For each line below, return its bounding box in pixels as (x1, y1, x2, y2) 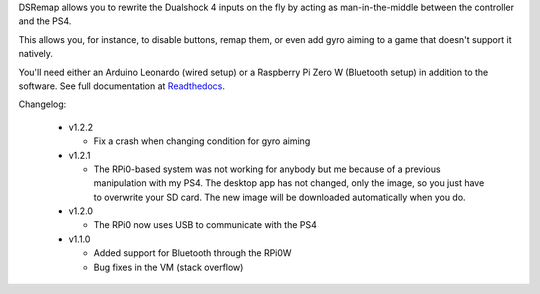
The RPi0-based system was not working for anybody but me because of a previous (93, 163, 441, 175)
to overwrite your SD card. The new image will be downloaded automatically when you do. (93, 191, 466, 203)
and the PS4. (18, 15, 72, 27)
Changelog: (18, 98, 67, 110)
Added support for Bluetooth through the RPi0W (93, 247, 292, 259)
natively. (18, 48, 54, 60)
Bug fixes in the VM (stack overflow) (93, 261, 244, 273)
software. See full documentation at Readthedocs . (18, 80, 225, 92)
